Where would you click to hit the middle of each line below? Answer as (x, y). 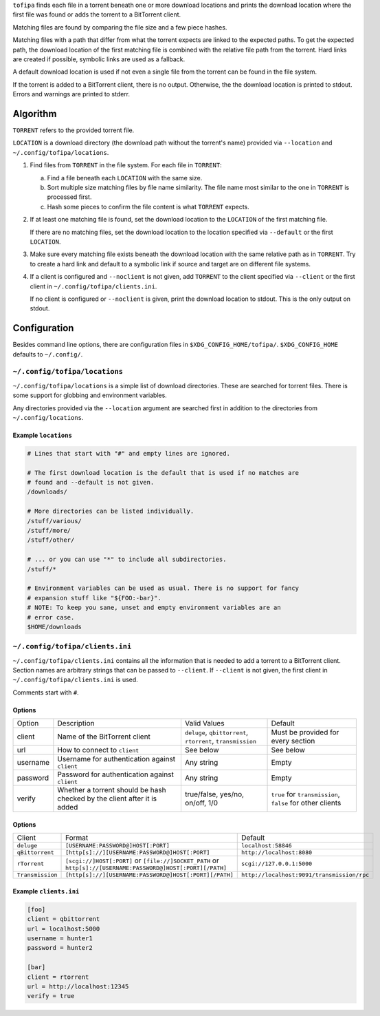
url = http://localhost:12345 (78, 986)
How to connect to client (98, 750)
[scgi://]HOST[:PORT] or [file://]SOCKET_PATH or (142, 860)
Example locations (42, 435)
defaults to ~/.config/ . (48, 354)
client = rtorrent (58, 977)
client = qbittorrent (64, 919)
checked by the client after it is (107, 798)
